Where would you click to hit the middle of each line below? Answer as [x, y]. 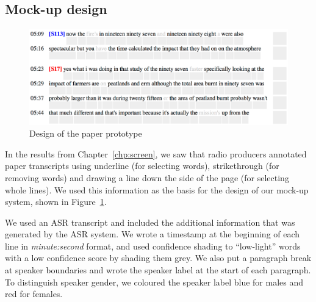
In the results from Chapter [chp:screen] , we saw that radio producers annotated [156, 153]
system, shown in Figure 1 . [56, 202]
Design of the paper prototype [86, 133]
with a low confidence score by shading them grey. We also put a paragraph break [158, 258]
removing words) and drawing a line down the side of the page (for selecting [147, 177]
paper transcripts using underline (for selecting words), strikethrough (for [142, 166]
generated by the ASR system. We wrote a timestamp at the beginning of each [153, 234]
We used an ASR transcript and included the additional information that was [150, 222]
